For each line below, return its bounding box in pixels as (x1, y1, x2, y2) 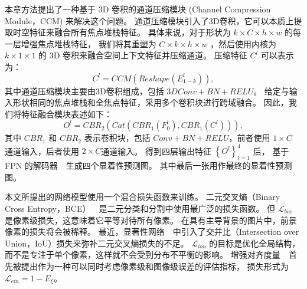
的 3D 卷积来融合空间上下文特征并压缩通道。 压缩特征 (38, 49, 247, 61)
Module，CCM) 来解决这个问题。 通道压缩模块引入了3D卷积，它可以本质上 (5, 14, 294, 27)
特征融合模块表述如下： (21, 107, 112, 120)
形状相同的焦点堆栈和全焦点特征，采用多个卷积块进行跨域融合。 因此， (12, 96, 289, 109)
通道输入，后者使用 (5, 144, 79, 157)
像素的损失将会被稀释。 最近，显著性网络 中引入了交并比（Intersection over (5, 225, 299, 238)
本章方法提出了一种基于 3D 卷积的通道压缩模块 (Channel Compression (5, 3, 271, 15)
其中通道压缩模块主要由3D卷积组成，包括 (5, 84, 164, 97)
